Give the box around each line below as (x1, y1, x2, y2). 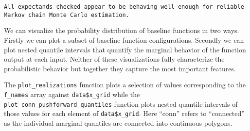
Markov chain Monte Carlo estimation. (4, 11, 129, 18)
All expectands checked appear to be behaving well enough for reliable (4, 3, 244, 10)
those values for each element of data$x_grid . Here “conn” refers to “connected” (4, 108, 245, 118)
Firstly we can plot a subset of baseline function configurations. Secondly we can (4, 34, 244, 45)
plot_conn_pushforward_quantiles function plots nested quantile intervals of (4, 98, 238, 109)
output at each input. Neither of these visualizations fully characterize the (4, 54, 225, 64)
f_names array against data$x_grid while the (4, 89, 140, 99)
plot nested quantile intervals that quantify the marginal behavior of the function (4, 44, 246, 54)
